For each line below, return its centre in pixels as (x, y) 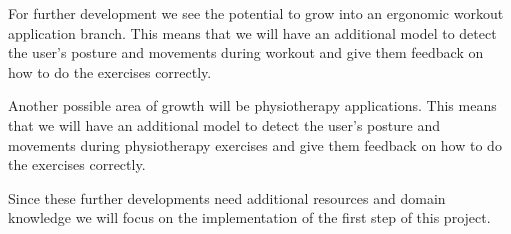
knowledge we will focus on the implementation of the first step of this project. (249, 217)
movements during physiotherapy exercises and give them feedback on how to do (255, 144)
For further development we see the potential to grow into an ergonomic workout (256, 13)
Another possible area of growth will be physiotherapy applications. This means (252, 105)
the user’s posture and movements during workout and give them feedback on (246, 52)
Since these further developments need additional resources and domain (227, 197)
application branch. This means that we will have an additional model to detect (252, 32)
